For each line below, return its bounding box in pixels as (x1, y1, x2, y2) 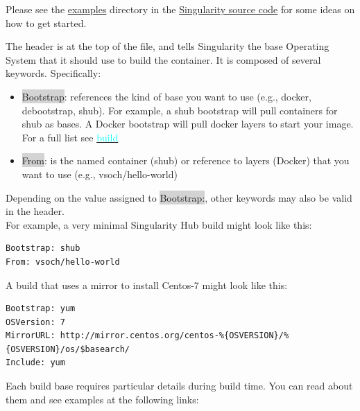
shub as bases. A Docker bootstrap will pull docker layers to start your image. (22, 116, 354, 131)
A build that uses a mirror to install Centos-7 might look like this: (6, 277, 288, 292)
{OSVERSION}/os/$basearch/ (6, 344, 130, 354)
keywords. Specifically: (6, 66, 101, 80)
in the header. (6, 204, 65, 218)
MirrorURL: (6, 331, 55, 341)
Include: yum (6, 358, 65, 368)
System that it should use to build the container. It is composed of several (6, 52, 321, 67)
